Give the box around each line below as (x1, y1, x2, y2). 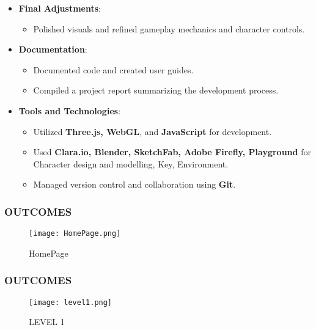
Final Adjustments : (18, 2, 101, 14)
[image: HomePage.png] (29, 229, 121, 238)
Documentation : (18, 43, 87, 56)
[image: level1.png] (29, 298, 112, 307)
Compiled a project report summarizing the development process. (33, 84, 279, 97)
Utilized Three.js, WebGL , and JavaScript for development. (33, 125, 272, 137)
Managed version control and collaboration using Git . (33, 178, 236, 191)
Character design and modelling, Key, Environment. (33, 157, 229, 170)
